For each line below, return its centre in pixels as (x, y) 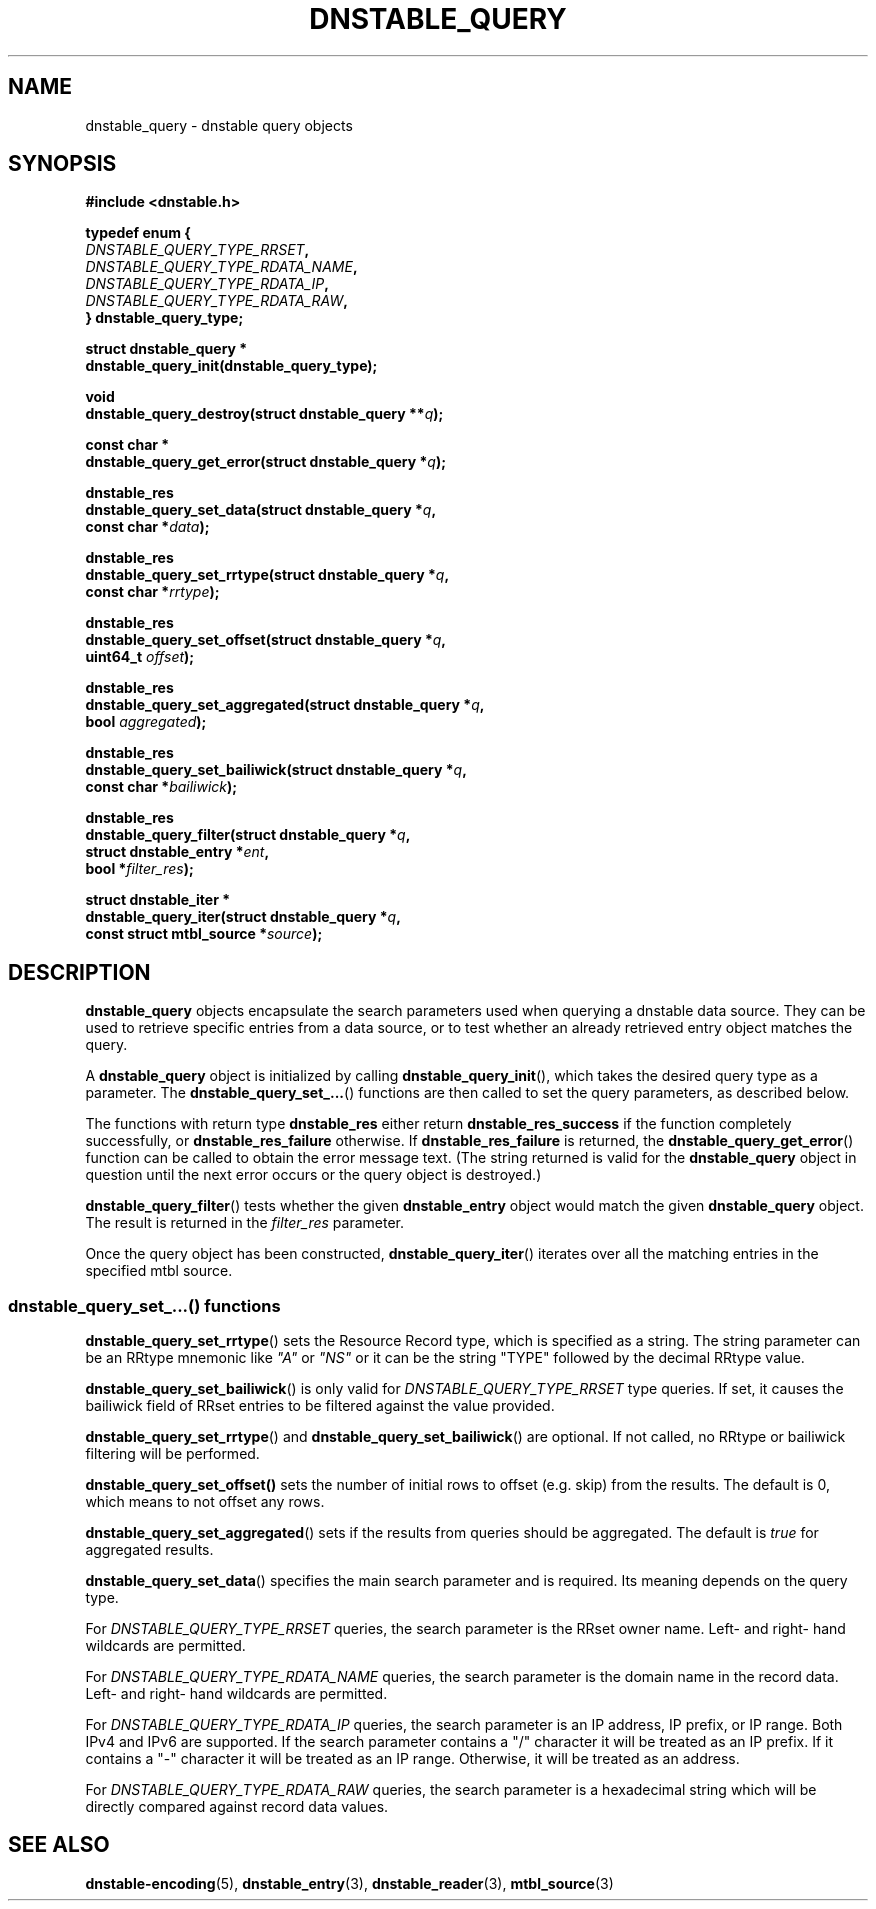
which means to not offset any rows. (205, 1502)
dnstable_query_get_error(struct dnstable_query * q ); (265, 462)
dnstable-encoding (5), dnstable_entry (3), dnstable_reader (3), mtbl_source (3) (349, 1883)
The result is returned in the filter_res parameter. (245, 1223)
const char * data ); (147, 527)
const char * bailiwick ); (161, 787)
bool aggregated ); (146, 722)
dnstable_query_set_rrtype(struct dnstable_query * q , (267, 575)
